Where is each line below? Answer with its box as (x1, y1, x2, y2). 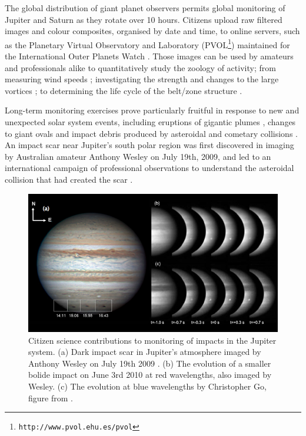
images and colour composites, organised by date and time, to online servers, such (5, 25, 300, 37)
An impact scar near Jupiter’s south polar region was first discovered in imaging (5, 139, 294, 151)
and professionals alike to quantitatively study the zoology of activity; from (5, 61, 276, 73)
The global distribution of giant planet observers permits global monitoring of (5, 2, 285, 14)
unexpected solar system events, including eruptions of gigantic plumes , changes (5, 116, 296, 128)
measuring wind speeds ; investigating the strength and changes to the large (5, 73, 279, 85)
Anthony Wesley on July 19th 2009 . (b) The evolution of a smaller (28, 357, 271, 369)
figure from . (28, 391, 73, 404)
